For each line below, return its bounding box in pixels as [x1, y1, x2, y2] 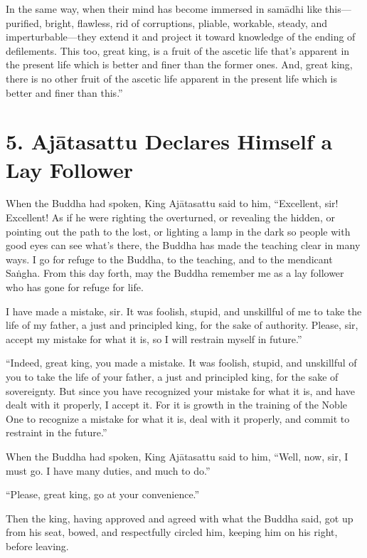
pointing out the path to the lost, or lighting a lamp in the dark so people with [6, 223, 351, 238]
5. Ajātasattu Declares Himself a [6, 127, 333, 156]
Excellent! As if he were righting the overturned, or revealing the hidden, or [6, 210, 335, 225]
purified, [6, 15, 42, 30]
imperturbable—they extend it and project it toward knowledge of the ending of [6, 29, 356, 44]
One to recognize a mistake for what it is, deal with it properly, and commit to [6, 411, 350, 426]
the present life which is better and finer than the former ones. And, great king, [6, 57, 353, 72]
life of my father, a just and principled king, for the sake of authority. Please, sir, [6, 317, 358, 332]
